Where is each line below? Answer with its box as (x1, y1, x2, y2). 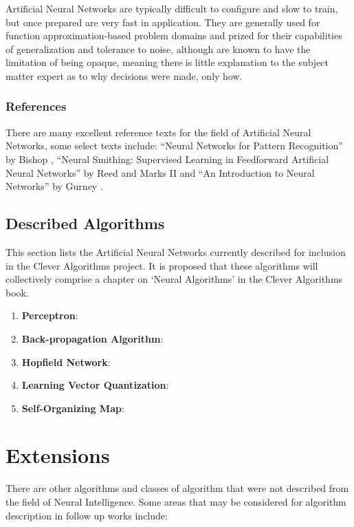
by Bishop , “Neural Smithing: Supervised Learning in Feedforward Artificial (5, 151, 329, 166)
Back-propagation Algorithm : (21, 331, 164, 345)
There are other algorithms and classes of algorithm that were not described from (5, 481, 349, 495)
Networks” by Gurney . (5, 179, 103, 193)
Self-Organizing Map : (21, 400, 124, 415)
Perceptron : (21, 308, 78, 323)
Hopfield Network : (21, 354, 111, 369)
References (5, 98, 67, 115)
